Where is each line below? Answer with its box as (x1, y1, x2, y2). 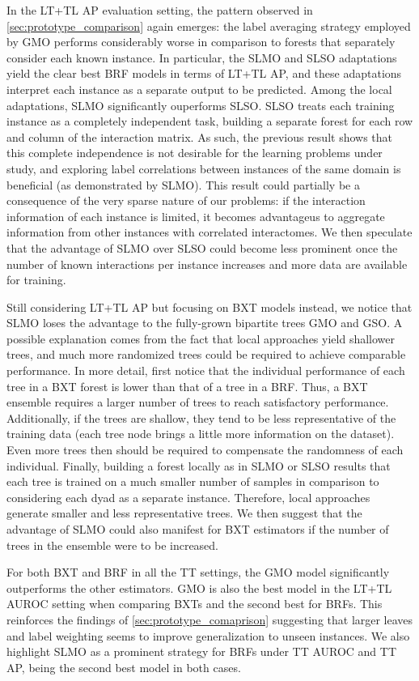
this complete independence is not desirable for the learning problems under (6, 144, 383, 161)
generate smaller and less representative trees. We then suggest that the (6, 504, 362, 521)
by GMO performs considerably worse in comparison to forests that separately (6, 33, 396, 50)
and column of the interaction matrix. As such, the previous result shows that (6, 128, 393, 145)
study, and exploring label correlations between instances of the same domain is (6, 160, 401, 177)
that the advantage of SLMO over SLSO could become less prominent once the (6, 239, 398, 256)
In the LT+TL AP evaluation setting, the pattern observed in (6, 2, 313, 18)
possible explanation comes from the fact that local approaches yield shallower (6, 330, 395, 347)
